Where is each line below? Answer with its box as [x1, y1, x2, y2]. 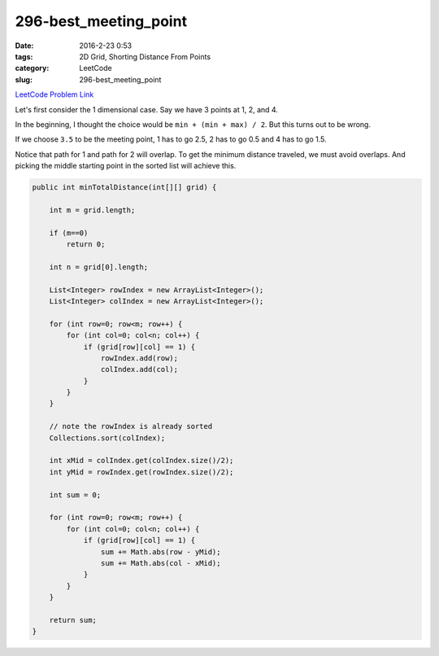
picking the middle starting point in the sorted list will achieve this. [15, 161, 237, 171]
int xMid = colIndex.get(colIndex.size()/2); [49, 456, 234, 466]
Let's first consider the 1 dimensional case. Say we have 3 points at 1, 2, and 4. [15, 104, 278, 114]
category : [15, 63, 50, 73]
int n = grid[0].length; [49, 262, 149, 272]
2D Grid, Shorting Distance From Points [79, 51, 211, 61]
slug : [15, 74, 33, 85]
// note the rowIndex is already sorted [49, 422, 213, 431]
